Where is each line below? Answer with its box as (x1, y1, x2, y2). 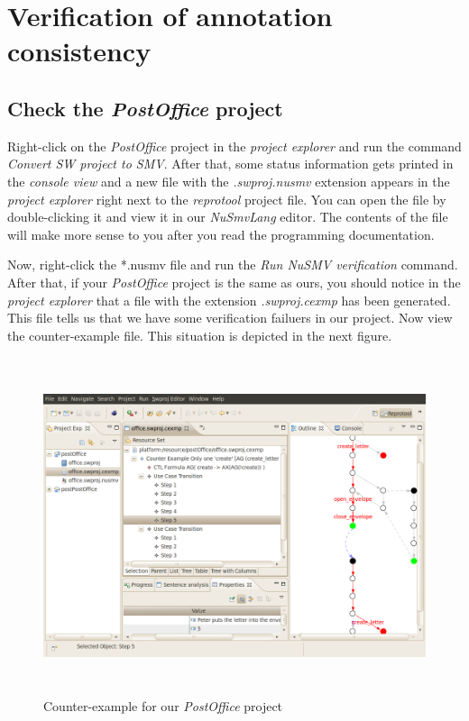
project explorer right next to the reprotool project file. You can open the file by (7, 189, 446, 208)
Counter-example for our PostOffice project (43, 697, 283, 716)
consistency (7, 32, 152, 69)
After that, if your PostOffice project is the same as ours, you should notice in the (7, 272, 461, 291)
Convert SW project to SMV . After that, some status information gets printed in (7, 154, 454, 173)
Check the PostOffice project (7, 94, 283, 122)
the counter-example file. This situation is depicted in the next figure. (7, 325, 392, 344)
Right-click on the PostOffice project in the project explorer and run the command (7, 136, 462, 155)
